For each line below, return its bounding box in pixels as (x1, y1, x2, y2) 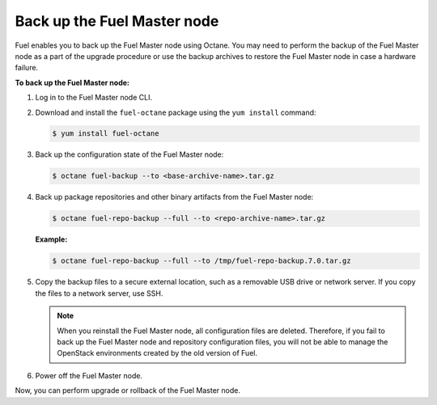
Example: (35, 234, 68, 244)
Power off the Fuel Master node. (35, 370, 143, 380)
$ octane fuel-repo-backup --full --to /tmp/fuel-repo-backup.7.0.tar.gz (52, 256, 351, 266)
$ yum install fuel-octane (52, 129, 159, 138)
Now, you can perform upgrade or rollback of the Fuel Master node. (15, 386, 240, 395)
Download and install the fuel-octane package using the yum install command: (35, 108, 316, 117)
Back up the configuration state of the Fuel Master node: (35, 150, 224, 159)
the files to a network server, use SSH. (35, 288, 163, 298)
